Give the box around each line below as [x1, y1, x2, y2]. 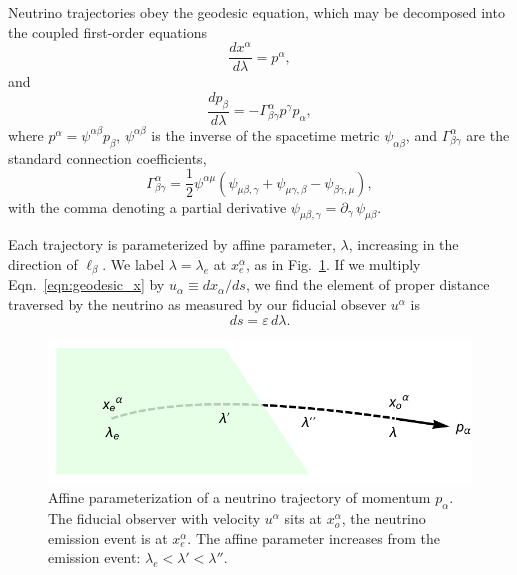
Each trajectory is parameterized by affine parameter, [8, 234, 336, 255]
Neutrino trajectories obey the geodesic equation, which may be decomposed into [8, 2, 505, 22]
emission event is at [48, 527, 168, 548]
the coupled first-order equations [8, 21, 208, 42]
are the [466, 124, 510, 145]
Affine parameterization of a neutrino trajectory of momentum [48, 487, 431, 508]
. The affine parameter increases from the [187, 527, 440, 548]
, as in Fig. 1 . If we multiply [245, 254, 421, 274]
